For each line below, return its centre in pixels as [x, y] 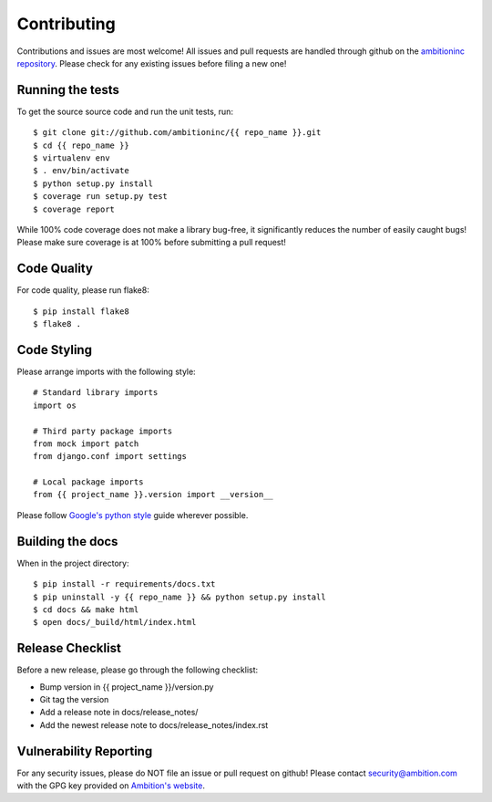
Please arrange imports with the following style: [106, 371]
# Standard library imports [96, 393]
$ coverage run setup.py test [101, 197]
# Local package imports [88, 482]
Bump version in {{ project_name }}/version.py [127, 687]
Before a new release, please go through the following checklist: [138, 670]
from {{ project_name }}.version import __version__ [153, 495]
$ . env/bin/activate [81, 171]
